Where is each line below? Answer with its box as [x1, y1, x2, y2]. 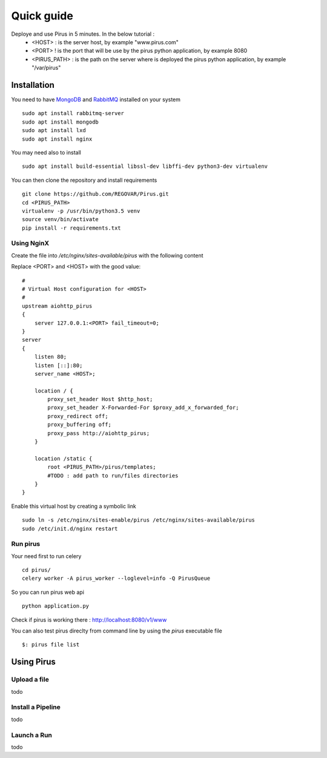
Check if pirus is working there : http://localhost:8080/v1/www [11, 616, 167, 623]
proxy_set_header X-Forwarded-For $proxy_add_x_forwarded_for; [47, 404, 239, 411]
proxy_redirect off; [47, 413, 108, 419]
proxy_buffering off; [47, 421, 112, 428]
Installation [11, 79, 54, 90]
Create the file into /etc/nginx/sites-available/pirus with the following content [11, 251, 203, 259]
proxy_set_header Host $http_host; [47, 396, 153, 403]
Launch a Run [11, 731, 53, 739]
